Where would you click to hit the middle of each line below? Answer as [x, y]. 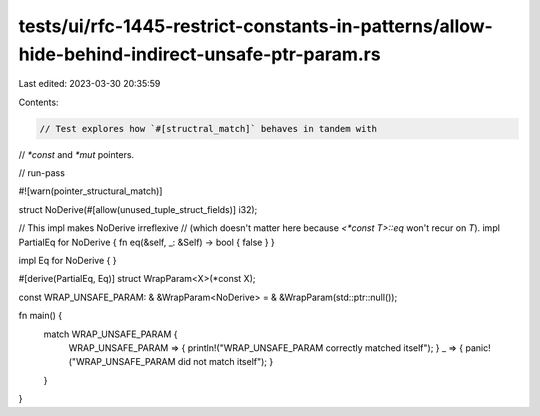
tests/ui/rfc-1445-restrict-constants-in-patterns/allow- [256, 26]
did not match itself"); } [225, 362]
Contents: [38, 102]
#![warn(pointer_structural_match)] [90, 191]
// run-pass [41, 173]
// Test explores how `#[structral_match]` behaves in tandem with [208, 128]
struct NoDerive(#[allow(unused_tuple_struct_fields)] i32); [138, 209]
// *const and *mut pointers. [76, 154]
